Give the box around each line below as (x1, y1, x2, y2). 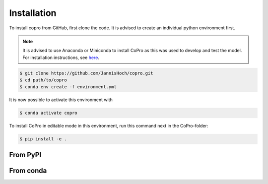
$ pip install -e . (19, 136, 67, 142)
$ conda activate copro (19, 110, 78, 116)
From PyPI (9, 150, 42, 159)
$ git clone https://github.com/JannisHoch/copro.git (19, 70, 153, 76)
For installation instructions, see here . (22, 55, 99, 61)
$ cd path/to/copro (19, 77, 67, 83)
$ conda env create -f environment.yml (19, 84, 117, 90)
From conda (9, 166, 47, 175)
